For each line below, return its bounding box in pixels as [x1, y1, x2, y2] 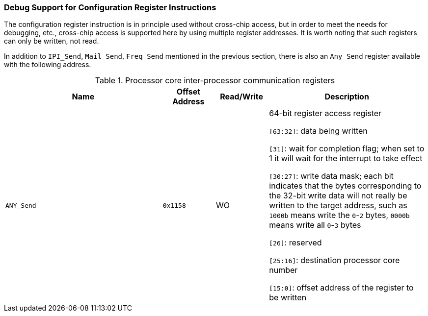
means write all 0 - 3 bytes [269, 220, 361, 230]
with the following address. [4, 60, 91, 69]
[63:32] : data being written [269, 126, 368, 136]
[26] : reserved [269, 238, 322, 248]
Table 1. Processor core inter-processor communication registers [95, 75, 335, 86]
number [269, 265, 298, 275]
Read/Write [220, 92, 264, 102]
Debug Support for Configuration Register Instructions [4, 2, 216, 12]
